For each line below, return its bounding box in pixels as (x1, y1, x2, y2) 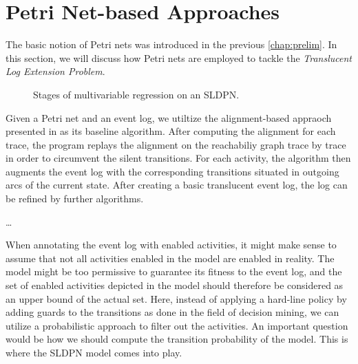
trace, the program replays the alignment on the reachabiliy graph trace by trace (6, 137, 346, 151)
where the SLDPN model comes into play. (6, 345, 182, 359)
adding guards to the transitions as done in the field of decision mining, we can (6, 305, 339, 319)
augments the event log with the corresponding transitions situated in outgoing (6, 164, 339, 178)
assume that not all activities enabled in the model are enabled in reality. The (6, 250, 335, 265)
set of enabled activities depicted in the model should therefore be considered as (6, 278, 344, 292)
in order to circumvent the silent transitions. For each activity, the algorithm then (6, 151, 351, 165)
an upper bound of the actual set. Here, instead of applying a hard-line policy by (6, 291, 347, 306)
